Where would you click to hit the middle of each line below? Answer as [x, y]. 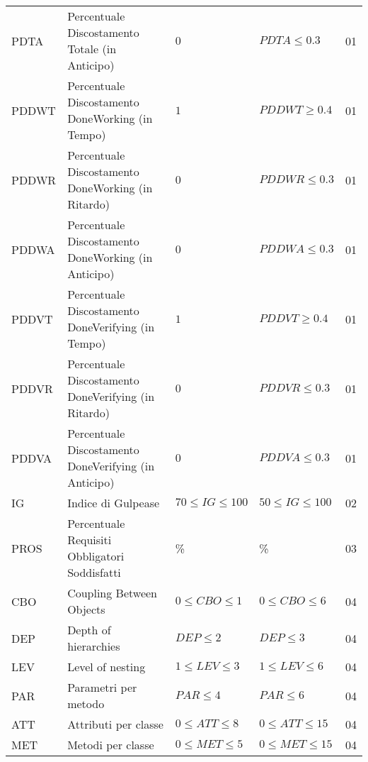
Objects [86, 609]
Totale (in [92, 49]
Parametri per [102, 687]
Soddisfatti [94, 572]
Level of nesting [107, 667]
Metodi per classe [111, 745]
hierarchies [94, 646]
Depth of [89, 630]
